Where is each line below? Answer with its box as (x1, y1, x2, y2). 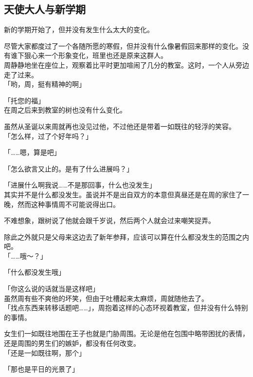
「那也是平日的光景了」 (4, 364, 79, 374)
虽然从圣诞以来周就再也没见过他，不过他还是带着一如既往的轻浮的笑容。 (4, 121, 235, 131)
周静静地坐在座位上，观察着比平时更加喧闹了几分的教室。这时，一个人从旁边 (4, 59, 249, 70)
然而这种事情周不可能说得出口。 (17, 199, 120, 209)
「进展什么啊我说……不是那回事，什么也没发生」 (4, 180, 156, 190)
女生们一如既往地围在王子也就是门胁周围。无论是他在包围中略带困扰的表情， (4, 328, 249, 339)
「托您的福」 (4, 95, 45, 105)
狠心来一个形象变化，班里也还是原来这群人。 (24, 50, 167, 60)
